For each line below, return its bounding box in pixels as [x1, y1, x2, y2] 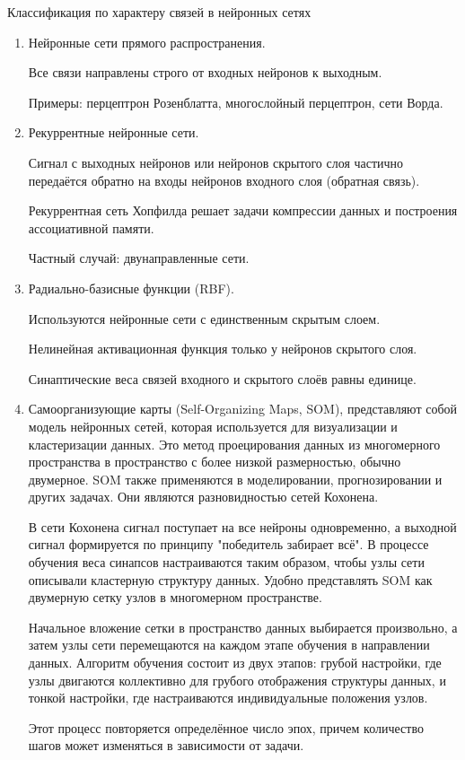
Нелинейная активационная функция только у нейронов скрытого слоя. [28, 339, 417, 358]
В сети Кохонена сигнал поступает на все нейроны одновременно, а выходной [28, 517, 457, 536]
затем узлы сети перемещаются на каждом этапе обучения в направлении [28, 635, 430, 654]
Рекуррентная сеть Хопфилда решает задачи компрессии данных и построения [28, 201, 458, 220]
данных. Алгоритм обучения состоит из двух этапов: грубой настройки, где [28, 653, 442, 672]
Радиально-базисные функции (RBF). [28, 278, 234, 297]
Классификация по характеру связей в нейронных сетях [7, 3, 311, 21]
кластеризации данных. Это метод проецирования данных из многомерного [28, 434, 441, 453]
